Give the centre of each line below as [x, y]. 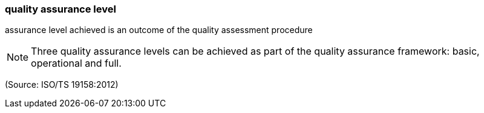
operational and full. [76, 63]
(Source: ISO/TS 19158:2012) [62, 85]
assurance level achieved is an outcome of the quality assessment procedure [159, 30]
